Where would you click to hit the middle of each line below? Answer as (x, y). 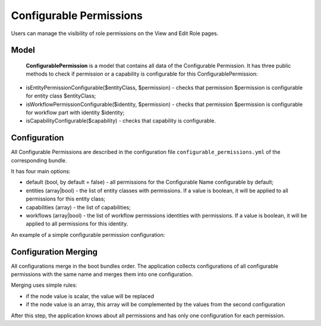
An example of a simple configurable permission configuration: (88, 234)
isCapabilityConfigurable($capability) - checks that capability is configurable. (121, 121)
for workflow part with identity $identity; (75, 112)
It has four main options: (41, 171)
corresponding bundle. (39, 160)
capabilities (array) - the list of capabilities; (78, 207)
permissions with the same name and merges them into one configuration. (102, 274)
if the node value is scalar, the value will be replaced (90, 296)
